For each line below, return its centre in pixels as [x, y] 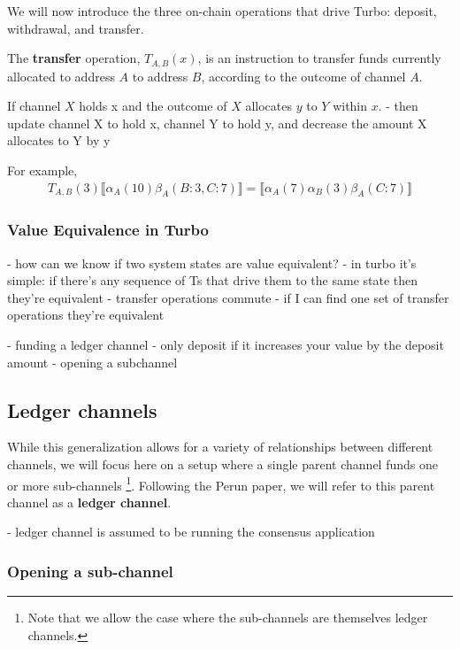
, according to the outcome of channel [303, 76]
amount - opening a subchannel [92, 362]
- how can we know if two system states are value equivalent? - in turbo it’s [212, 263]
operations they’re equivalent [86, 315]
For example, [42, 170]
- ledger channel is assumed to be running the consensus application [191, 532]
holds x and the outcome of [153, 106]
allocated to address [61, 76]
